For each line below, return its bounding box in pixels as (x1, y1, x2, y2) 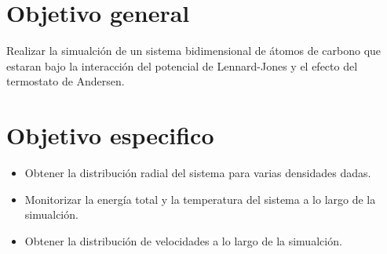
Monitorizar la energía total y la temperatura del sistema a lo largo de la (24, 190, 376, 207)
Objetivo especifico (6, 119, 214, 151)
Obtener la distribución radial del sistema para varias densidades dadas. (24, 165, 371, 181)
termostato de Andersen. (6, 73, 125, 89)
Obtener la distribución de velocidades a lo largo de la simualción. (24, 232, 342, 249)
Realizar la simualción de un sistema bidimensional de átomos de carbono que (6, 42, 382, 59)
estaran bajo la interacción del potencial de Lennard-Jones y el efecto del (6, 57, 358, 74)
